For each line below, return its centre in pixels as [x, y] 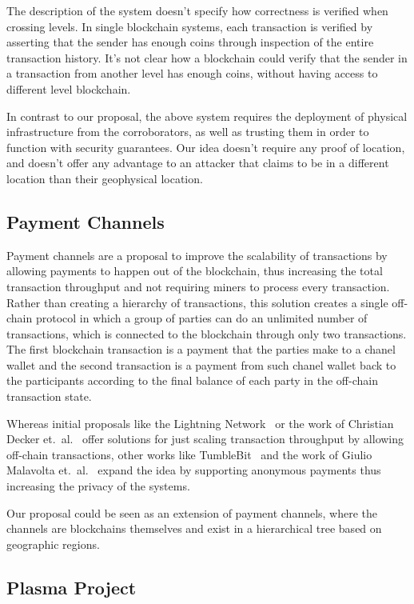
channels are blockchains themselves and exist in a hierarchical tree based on [194, 528]
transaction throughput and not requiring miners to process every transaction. [198, 286]
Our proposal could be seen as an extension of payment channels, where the [192, 512]
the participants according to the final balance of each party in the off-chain [192, 380]
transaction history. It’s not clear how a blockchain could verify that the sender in [207, 57]
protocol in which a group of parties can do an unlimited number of [201, 318]
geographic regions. [53, 544]
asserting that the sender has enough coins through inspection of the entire [190, 42]
